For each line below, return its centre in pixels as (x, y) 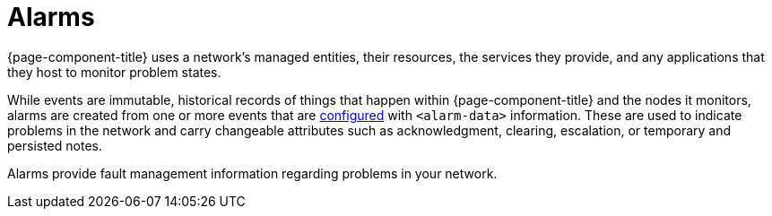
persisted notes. (55, 145)
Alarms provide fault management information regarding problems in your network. (252, 173)
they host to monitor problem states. (114, 72)
